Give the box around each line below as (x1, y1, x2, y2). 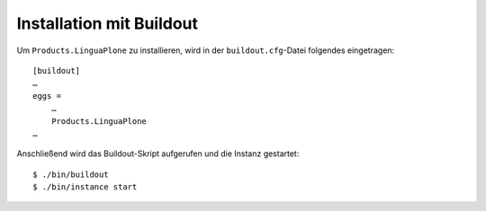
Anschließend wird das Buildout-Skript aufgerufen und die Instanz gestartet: (16, 148, 300, 159)
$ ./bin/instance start (32, 182, 138, 192)
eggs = (32, 91, 62, 101)
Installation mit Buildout (16, 13, 198, 33)
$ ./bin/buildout (32, 169, 109, 180)
